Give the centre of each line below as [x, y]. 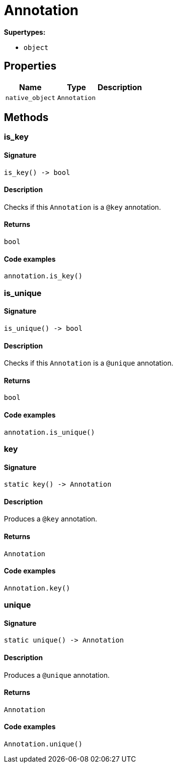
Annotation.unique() [43, 744]
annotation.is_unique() [50, 432]
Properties [30, 66]
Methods [26, 118]
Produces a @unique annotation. [57, 675]
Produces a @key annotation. [51, 519]
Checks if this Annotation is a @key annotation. [83, 207]
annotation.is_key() [43, 276]
